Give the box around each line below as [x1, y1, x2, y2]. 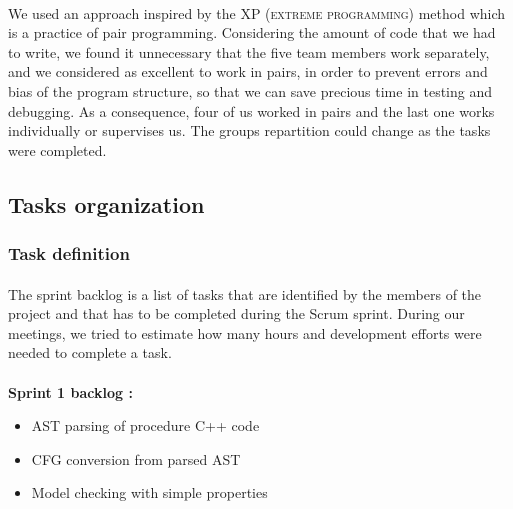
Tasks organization [8, 188, 205, 219]
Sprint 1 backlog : [8, 381, 133, 402]
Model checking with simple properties [31, 482, 268, 503]
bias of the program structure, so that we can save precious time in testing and [8, 80, 493, 101]
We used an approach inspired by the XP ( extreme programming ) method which [8, 2, 506, 23]
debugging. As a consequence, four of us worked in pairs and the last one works [8, 100, 495, 121]
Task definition [8, 241, 130, 266]
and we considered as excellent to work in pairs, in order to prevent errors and [8, 61, 488, 82]
